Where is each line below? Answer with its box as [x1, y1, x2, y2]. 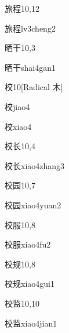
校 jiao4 [5, 100, 30, 112]
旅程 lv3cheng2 [5, 22, 56, 34]
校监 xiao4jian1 [5, 317, 57, 329]
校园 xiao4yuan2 [5, 198, 61, 211]
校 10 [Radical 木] [5, 81, 63, 93]
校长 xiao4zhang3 [5, 159, 65, 171]
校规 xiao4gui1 [5, 277, 55, 290]
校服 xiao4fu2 [5, 238, 51, 250]
